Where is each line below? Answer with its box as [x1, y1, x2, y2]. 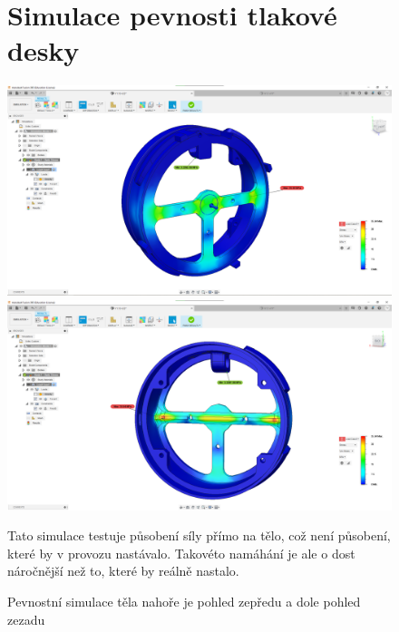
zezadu [7, 609, 45, 628]
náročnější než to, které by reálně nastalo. [7, 561, 239, 580]
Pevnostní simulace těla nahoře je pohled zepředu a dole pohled [7, 592, 361, 611]
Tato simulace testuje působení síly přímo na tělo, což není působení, [7, 526, 391, 545]
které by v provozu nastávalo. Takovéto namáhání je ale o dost [7, 543, 355, 562]
